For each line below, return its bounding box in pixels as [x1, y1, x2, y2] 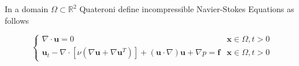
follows [5, 14, 29, 26]
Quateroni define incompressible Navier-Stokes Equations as [79, 3, 294, 14]
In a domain [5, 3, 49, 14]
